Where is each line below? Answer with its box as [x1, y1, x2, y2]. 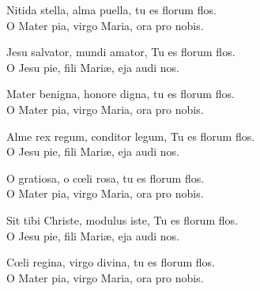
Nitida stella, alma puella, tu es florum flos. [6, 2, 217, 17]
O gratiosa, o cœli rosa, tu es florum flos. [6, 169, 205, 186]
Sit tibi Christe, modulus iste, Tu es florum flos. [6, 211, 238, 228]
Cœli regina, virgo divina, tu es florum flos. [6, 254, 215, 270]
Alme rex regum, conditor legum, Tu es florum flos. [6, 127, 255, 144]
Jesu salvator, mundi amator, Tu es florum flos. [6, 43, 236, 60]
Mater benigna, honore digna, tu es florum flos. [6, 85, 235, 102]
